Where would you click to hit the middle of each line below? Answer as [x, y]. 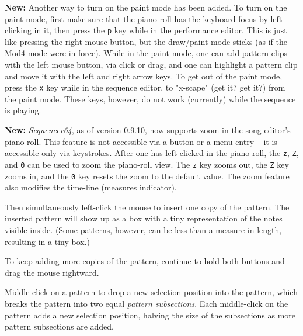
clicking [18, 30]
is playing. [23, 110]
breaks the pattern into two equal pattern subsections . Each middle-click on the [147, 303]
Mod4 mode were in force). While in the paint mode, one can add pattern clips [146, 53]
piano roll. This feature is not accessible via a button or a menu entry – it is [141, 141]
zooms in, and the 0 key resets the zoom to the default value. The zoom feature [147, 176]
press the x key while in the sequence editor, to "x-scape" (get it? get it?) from [145, 87]
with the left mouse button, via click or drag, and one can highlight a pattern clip [151, 65]
